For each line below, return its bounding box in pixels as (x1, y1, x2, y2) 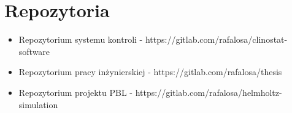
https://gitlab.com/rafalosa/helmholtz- (135, 86, 282, 98)
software (18, 45, 50, 57)
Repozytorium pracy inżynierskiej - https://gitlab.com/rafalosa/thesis (18, 65, 282, 78)
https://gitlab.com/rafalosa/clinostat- (145, 33, 288, 46)
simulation (18, 98, 58, 111)
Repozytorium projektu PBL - (18, 86, 133, 98)
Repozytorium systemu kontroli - (18, 33, 143, 46)
